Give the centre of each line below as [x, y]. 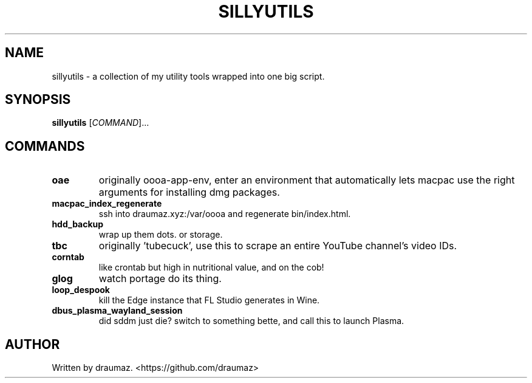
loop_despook [81, 290]
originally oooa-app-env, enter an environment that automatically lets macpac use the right [307, 180]
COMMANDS [45, 146]
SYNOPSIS [38, 100]
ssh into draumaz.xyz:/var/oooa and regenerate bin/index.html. [225, 214]
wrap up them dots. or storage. [161, 235]
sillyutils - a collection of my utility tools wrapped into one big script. [188, 76]
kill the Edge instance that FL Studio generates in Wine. [209, 300]
